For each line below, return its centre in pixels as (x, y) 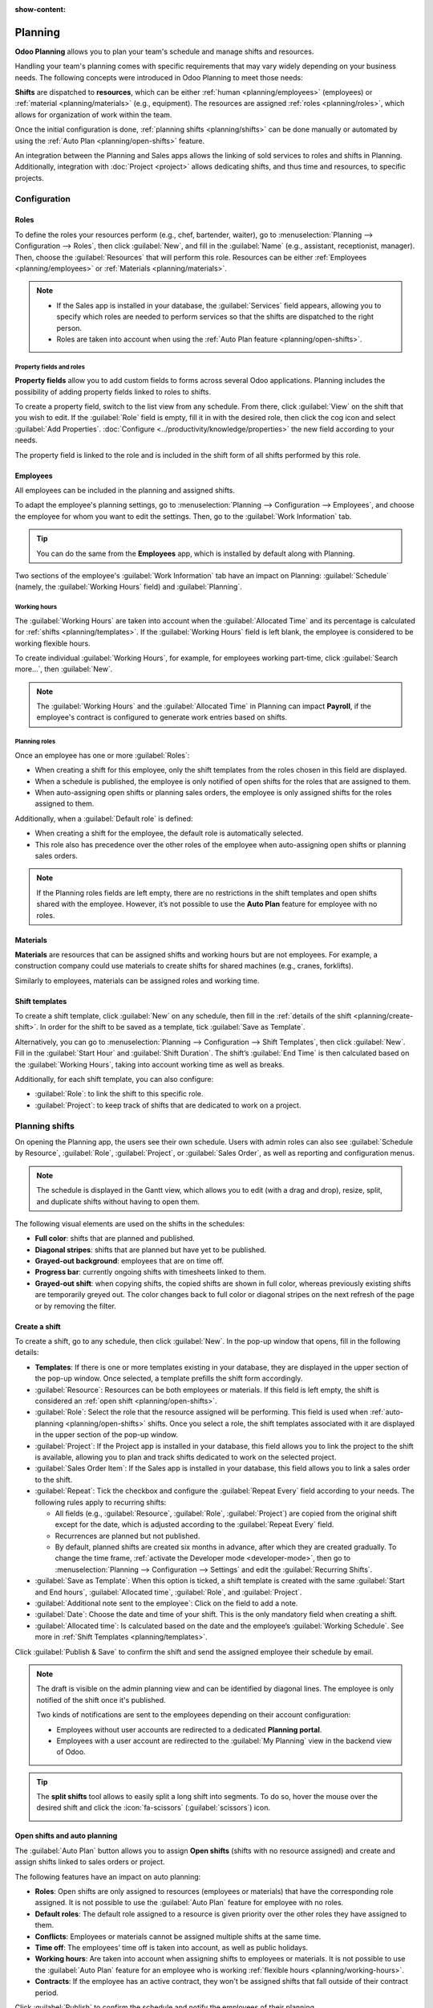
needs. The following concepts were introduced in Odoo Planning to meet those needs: (159, 77)
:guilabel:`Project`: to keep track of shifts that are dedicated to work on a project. (168, 1105)
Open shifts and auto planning (66, 1836)
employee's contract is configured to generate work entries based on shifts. (162, 717)
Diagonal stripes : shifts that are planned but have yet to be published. (151, 1250)
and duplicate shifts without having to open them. (118, 1202)
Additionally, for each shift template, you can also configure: (114, 1080)
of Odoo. (71, 1752)
